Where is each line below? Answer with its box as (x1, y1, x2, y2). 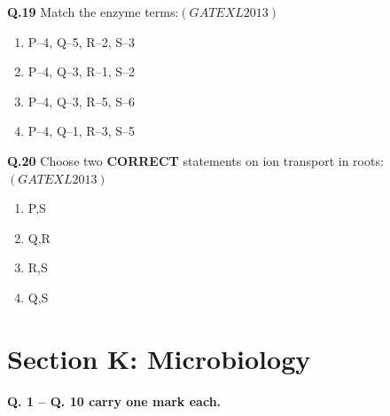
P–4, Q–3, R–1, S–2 (27, 62, 135, 81)
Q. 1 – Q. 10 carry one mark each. (7, 391, 222, 410)
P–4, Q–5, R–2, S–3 (27, 32, 135, 51)
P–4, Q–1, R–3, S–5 (27, 122, 135, 140)
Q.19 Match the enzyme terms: (7, 3, 179, 20)
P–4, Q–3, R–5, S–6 (27, 91, 135, 110)
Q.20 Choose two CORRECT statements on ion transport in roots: (7, 151, 384, 169)
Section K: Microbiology (7, 340, 311, 376)
